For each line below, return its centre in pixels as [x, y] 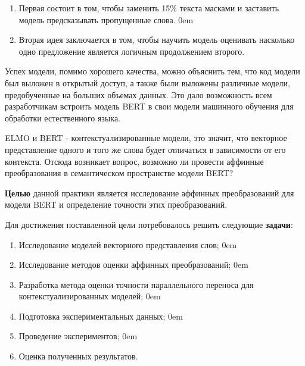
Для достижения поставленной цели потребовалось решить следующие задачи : [149, 224]
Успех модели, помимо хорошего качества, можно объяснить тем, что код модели [152, 71]
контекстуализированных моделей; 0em [90, 296]
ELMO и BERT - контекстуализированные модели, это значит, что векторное [146, 138]
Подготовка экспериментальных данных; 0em [101, 316]
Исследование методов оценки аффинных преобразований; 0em [133, 265]
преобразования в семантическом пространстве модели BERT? [119, 173]
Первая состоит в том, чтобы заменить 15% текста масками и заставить [149, 8]
